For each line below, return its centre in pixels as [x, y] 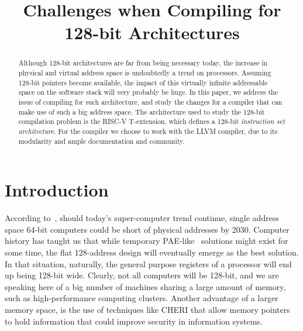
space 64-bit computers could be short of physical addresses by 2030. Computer [147, 229]
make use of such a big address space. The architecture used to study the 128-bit [142, 111]
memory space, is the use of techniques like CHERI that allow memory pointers [147, 309]
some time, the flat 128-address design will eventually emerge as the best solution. [152, 252]
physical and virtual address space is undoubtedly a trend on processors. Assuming [145, 73]
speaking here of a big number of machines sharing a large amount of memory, [145, 286]
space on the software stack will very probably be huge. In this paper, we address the [148, 92]
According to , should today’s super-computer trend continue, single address [142, 218]
